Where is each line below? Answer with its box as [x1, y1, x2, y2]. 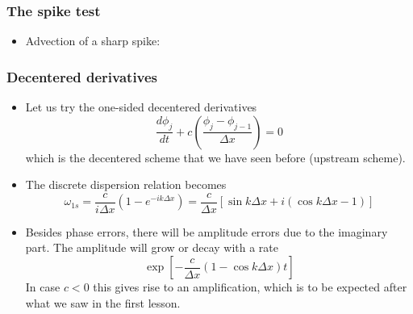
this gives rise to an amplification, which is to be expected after [93, 278, 407, 295]
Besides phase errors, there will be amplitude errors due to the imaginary [25, 223, 388, 240]
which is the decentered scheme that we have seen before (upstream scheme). [25, 149, 406, 165]
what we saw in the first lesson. [25, 294, 181, 311]
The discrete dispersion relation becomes [25, 176, 227, 193]
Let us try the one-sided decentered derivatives [25, 98, 257, 115]
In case [25, 278, 60, 295]
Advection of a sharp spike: [25, 32, 161, 49]
